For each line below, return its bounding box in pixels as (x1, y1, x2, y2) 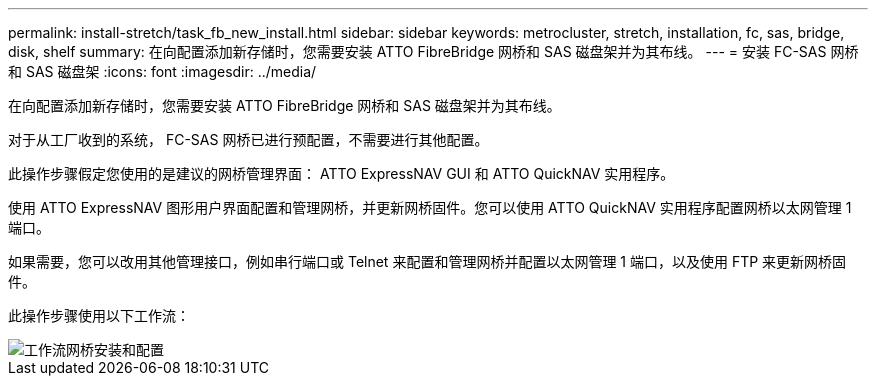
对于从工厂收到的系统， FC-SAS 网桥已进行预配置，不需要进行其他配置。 (8, 131, 489, 148)
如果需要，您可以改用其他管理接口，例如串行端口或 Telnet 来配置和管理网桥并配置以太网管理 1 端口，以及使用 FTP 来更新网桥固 (8, 253, 847, 270)
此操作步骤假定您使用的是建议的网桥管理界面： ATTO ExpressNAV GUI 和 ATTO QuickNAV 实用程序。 (8, 165, 675, 182)
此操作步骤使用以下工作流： (8, 307, 190, 324)
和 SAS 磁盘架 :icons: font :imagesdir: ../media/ (8, 63, 317, 80)
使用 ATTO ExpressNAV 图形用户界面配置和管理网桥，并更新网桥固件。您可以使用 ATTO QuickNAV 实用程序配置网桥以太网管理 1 (8, 199, 852, 216)
